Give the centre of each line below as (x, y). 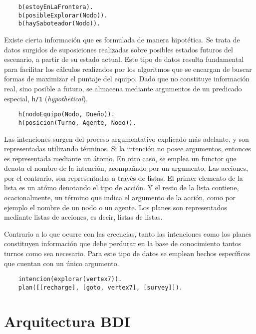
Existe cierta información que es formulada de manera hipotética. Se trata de (122, 39)
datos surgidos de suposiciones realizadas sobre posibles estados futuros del (119, 49)
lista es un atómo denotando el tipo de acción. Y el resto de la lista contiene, (122, 187)
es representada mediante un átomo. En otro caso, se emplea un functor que (120, 158)
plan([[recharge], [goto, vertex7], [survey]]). (100, 287)
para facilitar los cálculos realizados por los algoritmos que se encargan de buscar (128, 69)
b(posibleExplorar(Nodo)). (63, 15)
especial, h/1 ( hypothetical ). (46, 98)
